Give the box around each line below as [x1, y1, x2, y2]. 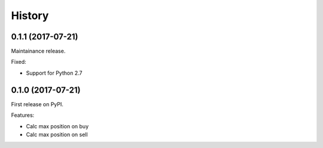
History [11, 9, 49, 22]
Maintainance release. [11, 48, 66, 55]
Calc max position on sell [26, 131, 88, 138]
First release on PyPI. [11, 100, 64, 107]
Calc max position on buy [26, 122, 89, 129]
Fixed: [11, 58, 26, 66]
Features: [11, 112, 35, 119]
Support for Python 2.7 [26, 69, 83, 76]
